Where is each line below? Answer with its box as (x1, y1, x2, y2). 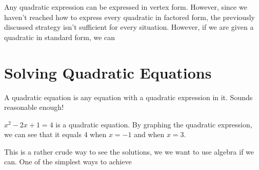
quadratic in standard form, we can (4, 31, 115, 42)
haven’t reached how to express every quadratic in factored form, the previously (4, 11, 255, 22)
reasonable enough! (4, 102, 64, 112)
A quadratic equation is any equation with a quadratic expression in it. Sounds (4, 91, 253, 102)
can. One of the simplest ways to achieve (4, 156, 132, 167)
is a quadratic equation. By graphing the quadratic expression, (55, 119, 252, 129)
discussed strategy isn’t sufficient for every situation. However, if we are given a (4, 22, 254, 32)
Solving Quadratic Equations (4, 62, 212, 83)
